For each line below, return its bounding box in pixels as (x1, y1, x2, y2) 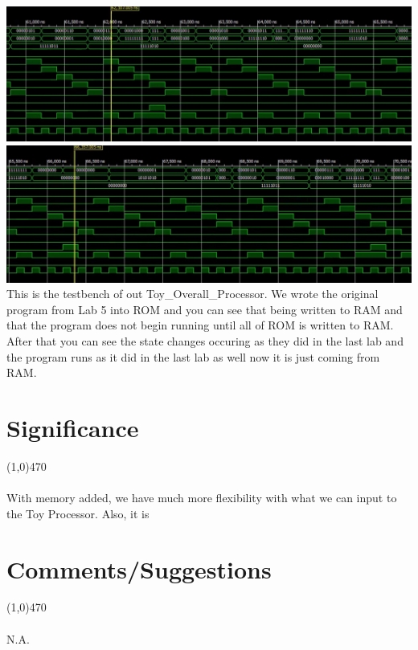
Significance (6, 411, 139, 444)
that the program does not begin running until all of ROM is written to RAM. (6, 317, 394, 333)
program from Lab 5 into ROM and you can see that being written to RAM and (6, 300, 403, 317)
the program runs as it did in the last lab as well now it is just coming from (6, 348, 380, 365)
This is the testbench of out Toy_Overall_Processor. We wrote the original (6, 285, 379, 302)
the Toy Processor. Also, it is (6, 505, 150, 521)
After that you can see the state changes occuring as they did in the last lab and (6, 333, 404, 350)
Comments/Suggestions (6, 552, 272, 585)
